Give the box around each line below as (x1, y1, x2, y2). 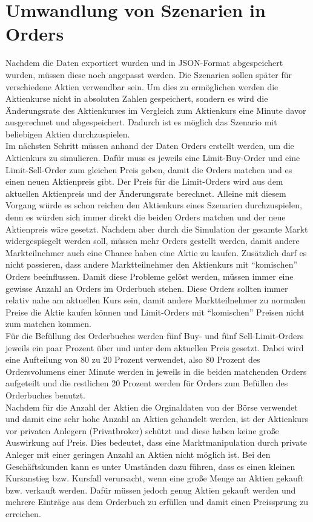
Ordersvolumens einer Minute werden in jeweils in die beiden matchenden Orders (5, 365, 307, 377)
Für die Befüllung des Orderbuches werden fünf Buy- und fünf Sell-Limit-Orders (5, 329, 304, 342)
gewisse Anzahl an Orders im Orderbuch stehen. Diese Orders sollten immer (5, 282, 288, 294)
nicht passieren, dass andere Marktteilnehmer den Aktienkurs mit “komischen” (5, 258, 298, 271)
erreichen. (5, 507, 41, 520)
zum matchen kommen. (5, 317, 91, 330)
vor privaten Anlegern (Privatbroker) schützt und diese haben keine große (5, 424, 279, 437)
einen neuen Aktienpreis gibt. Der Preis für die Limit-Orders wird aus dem (5, 175, 283, 188)
